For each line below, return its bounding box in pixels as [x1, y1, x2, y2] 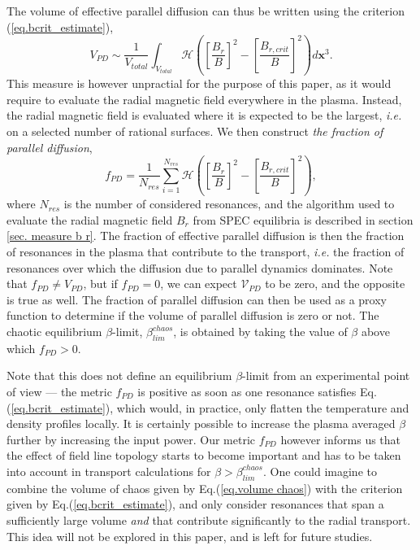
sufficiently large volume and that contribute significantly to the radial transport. [6, 511, 411, 528]
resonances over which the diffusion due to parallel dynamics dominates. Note [6, 259, 393, 276]
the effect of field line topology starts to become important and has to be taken [6, 447, 401, 464]
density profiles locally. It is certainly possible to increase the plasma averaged [6, 415, 396, 432]
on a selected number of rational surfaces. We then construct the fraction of [6, 123, 383, 140]
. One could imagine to [262, 462, 377, 479]
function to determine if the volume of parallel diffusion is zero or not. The [6, 307, 379, 324]
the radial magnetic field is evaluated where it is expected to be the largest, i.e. [6, 107, 402, 124]
